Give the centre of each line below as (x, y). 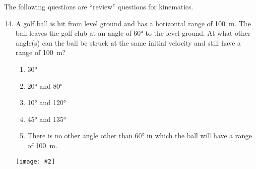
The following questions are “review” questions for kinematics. (99, 6)
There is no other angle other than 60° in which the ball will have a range (140, 136)
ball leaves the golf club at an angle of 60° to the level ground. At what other (133, 33)
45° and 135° (47, 119)
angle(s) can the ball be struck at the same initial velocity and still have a (128, 42)
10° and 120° (47, 102)
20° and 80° (45, 85)
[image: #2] (35, 161)
